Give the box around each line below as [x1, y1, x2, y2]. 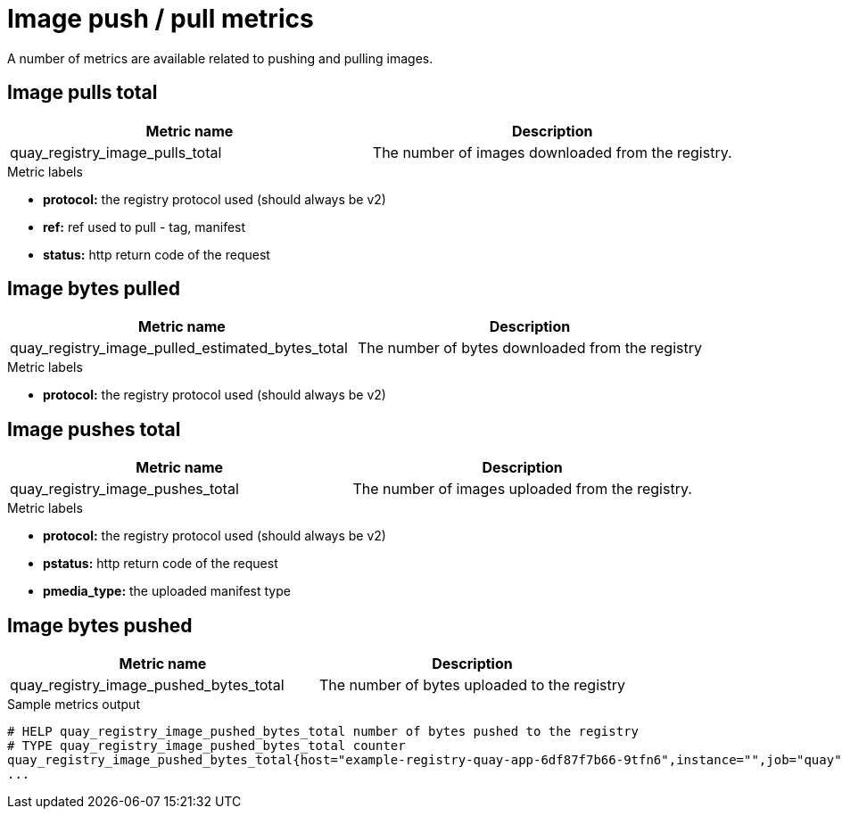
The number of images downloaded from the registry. [372, 143, 732, 161]
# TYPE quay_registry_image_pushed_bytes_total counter [7, 738, 406, 754]
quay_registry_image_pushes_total [10, 480, 239, 499]
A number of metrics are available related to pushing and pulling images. [7, 50, 433, 66]
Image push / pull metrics [7, 4, 314, 34]
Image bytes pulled [7, 277, 181, 301]
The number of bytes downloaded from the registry [357, 339, 702, 358]
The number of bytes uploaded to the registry [318, 676, 625, 695]
